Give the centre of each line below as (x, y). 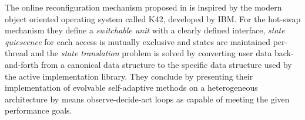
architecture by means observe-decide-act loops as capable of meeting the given (147, 99)
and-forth (22, 64)
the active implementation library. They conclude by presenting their (129, 76)
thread (16, 53)
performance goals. (38, 110)
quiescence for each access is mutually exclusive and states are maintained (138, 41)
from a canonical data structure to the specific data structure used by (166, 64)
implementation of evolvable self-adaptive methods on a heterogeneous (131, 88)
